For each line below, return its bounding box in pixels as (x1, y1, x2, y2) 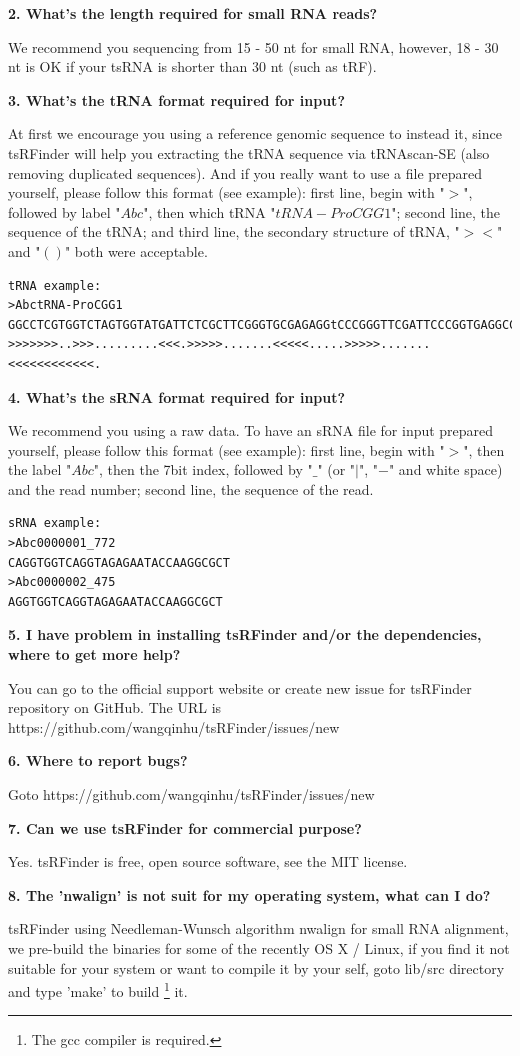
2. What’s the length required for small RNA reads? (8, 3, 378, 23)
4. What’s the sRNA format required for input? (8, 386, 346, 407)
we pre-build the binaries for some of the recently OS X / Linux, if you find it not (8, 937, 510, 958)
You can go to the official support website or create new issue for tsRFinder (8, 677, 472, 698)
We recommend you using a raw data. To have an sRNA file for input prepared (8, 420, 494, 441)
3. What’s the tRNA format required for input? (8, 89, 345, 110)
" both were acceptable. (64, 240, 208, 261)
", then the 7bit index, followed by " (93, 459, 313, 480)
